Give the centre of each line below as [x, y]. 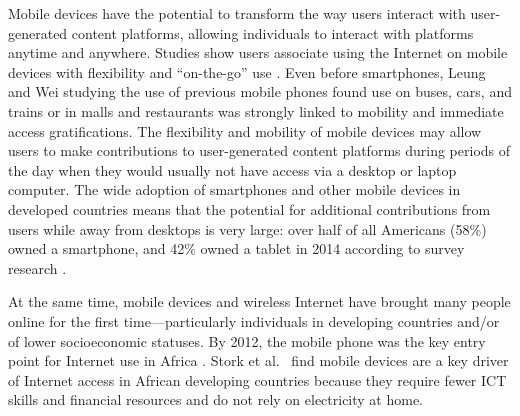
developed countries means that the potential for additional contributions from [249, 208]
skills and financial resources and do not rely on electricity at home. [216, 399]
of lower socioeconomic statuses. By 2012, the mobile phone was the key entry [247, 340]
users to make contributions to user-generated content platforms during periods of [259, 150]
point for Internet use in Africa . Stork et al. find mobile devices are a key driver [258, 360]
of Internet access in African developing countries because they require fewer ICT [257, 379]
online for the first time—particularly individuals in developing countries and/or [254, 320]
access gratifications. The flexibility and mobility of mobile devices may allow [245, 130]
